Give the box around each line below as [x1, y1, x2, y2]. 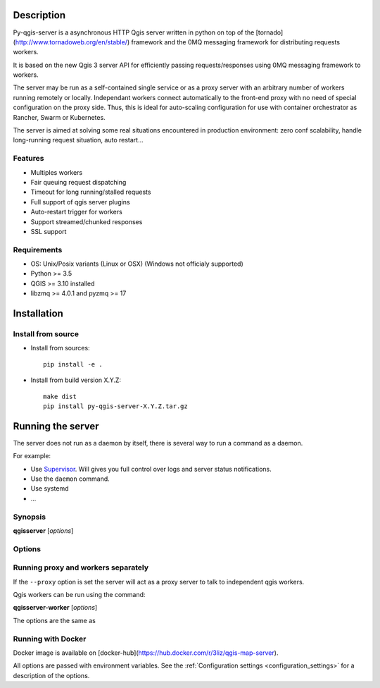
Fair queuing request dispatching [30, 178, 127, 186]
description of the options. [13, 671, 90, 680]
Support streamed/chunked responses [30, 217, 143, 226]
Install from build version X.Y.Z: [30, 376, 122, 384]
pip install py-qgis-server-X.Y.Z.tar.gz [43, 402, 188, 410]
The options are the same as [13, 616, 96, 625]
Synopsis [13, 512, 46, 522]
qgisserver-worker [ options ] [13, 603, 98, 612]
